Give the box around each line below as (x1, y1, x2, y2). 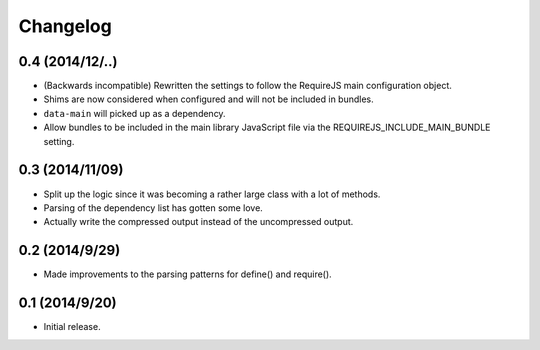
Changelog (18, 15, 112, 37)
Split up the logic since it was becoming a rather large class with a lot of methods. (43, 188, 381, 200)
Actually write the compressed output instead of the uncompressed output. (43, 216, 354, 228)
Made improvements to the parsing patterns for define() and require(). (43, 268, 332, 280)
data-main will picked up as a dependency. (43, 107, 226, 119)
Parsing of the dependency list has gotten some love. (43, 201, 264, 214)
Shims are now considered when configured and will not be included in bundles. (43, 93, 374, 105)
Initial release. (43, 321, 101, 333)
